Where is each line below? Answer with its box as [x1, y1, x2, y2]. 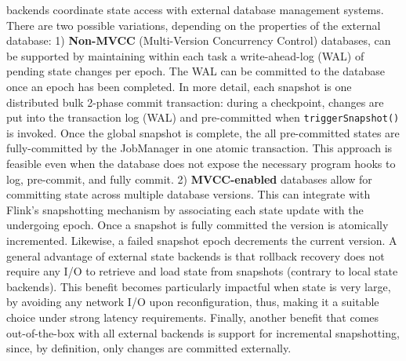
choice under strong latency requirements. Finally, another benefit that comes [6, 308, 379, 325]
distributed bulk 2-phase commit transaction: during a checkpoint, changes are [6, 93, 384, 110]
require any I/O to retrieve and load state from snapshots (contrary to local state [6, 263, 398, 279]
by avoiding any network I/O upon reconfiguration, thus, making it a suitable [6, 294, 379, 310]
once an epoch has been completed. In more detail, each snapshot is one [6, 78, 352, 94]
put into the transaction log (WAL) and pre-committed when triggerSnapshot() [6, 109, 400, 126]
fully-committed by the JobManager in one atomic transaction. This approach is [6, 140, 393, 156]
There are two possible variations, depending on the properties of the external [6, 16, 381, 33]
